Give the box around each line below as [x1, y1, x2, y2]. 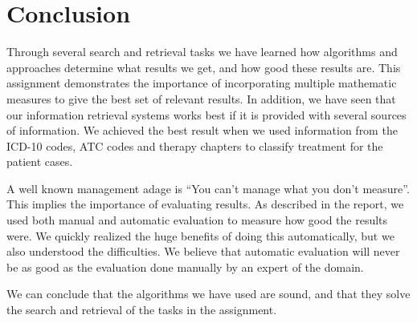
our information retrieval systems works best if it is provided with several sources [6, 106, 407, 123]
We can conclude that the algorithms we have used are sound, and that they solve [6, 285, 411, 302]
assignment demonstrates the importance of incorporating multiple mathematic [6, 75, 397, 91]
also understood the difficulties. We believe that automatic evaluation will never [6, 243, 400, 260]
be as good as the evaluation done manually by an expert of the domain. [6, 258, 364, 275]
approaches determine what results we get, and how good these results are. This [6, 59, 401, 75]
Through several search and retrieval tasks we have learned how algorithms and [6, 43, 398, 60]
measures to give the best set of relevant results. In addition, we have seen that [6, 90, 396, 107]
